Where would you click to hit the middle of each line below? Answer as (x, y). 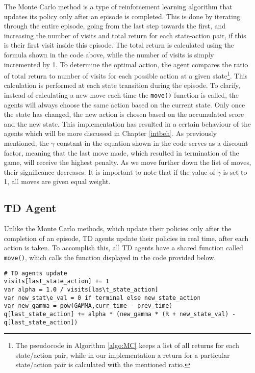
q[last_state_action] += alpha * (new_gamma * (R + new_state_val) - (120, 314)
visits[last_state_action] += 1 (57, 281)
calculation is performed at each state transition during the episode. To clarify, (122, 85)
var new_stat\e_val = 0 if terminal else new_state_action (102, 298)
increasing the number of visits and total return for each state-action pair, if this (125, 35)
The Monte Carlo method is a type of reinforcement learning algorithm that (118, 6)
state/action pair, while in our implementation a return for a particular (123, 355)
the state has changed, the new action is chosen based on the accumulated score (124, 114)
